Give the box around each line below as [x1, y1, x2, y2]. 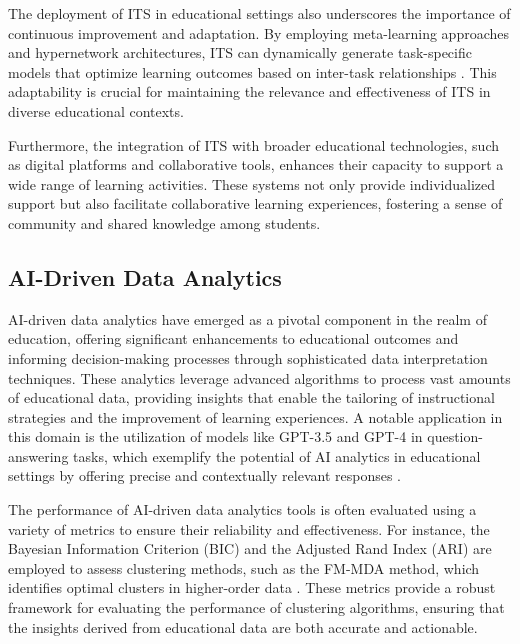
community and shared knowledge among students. [8, 212, 321, 233]
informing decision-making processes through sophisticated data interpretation [8, 347, 488, 368]
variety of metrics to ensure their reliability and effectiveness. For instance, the [8, 518, 490, 539]
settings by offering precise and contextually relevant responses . [8, 465, 401, 486]
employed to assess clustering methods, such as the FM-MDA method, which [8, 557, 480, 578]
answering [8, 445, 69, 466]
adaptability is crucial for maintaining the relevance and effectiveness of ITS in [8, 81, 491, 102]
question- [427, 426, 483, 447]
